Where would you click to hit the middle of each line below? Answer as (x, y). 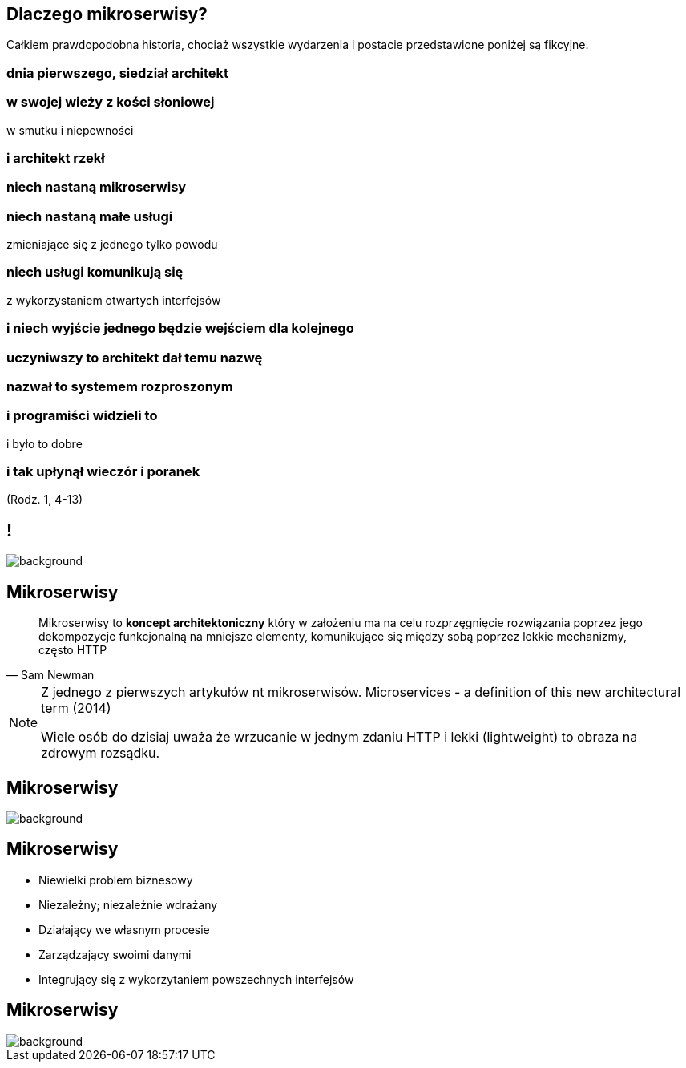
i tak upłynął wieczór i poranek (103, 472)
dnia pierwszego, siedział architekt (117, 73)
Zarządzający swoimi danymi (115, 954)
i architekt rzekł (56, 158)
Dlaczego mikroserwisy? (107, 14)
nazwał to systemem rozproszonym (120, 386)
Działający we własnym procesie (124, 929)
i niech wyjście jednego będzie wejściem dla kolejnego (180, 328)
